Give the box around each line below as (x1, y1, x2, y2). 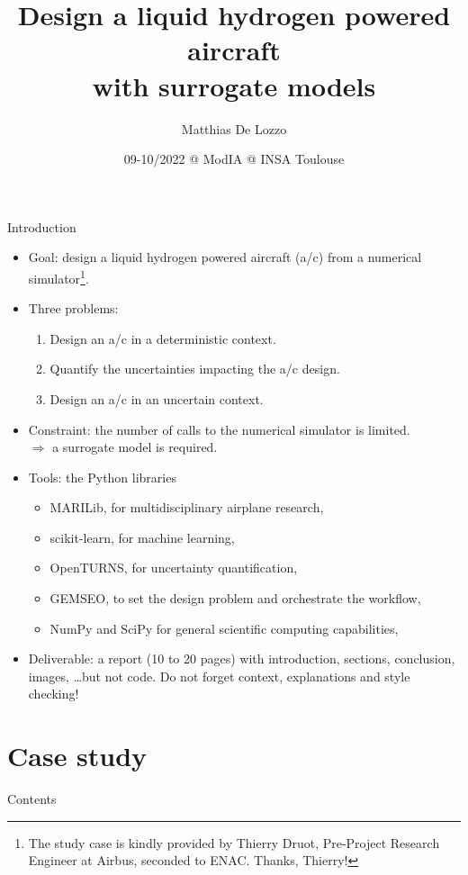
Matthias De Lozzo (181, 119, 287, 138)
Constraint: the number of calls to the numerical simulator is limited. (28, 419, 410, 438)
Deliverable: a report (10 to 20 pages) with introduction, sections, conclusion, (28, 649, 455, 668)
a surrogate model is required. (52, 437, 218, 456)
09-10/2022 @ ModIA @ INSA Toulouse (123, 149, 345, 168)
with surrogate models (92, 67, 376, 104)
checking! (28, 684, 79, 703)
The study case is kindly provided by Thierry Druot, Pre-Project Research (28, 833, 440, 852)
